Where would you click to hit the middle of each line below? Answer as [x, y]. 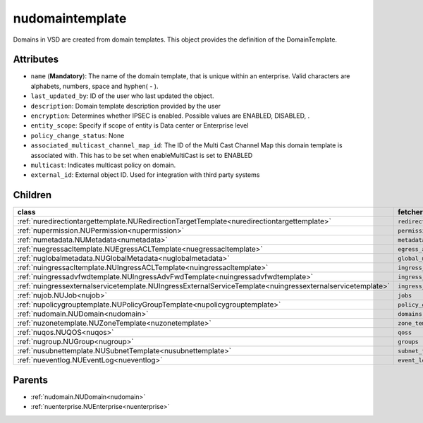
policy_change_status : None [78, 135]
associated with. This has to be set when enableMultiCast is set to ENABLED [142, 155]
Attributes [36, 60]
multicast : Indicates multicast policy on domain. [103, 165]
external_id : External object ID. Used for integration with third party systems [145, 175]
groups [408, 342]
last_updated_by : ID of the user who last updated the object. [122, 96]
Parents [31, 380]
